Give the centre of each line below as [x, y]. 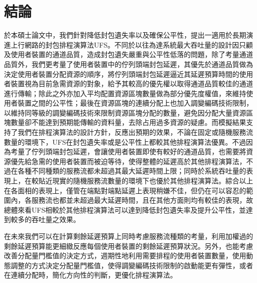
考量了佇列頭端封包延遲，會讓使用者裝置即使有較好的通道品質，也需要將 [128, 151]
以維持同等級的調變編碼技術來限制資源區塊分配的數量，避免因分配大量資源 [125, 112]
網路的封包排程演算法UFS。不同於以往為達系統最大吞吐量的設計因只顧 [139, 44]
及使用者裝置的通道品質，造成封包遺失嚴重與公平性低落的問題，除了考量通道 [128, 54]
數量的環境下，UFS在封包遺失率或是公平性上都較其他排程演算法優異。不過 [125, 141]
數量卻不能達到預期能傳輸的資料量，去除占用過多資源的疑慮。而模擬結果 [128, 122]
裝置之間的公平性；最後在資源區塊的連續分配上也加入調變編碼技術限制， [135, 103]
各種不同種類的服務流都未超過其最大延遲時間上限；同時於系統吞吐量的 [132, 171]
